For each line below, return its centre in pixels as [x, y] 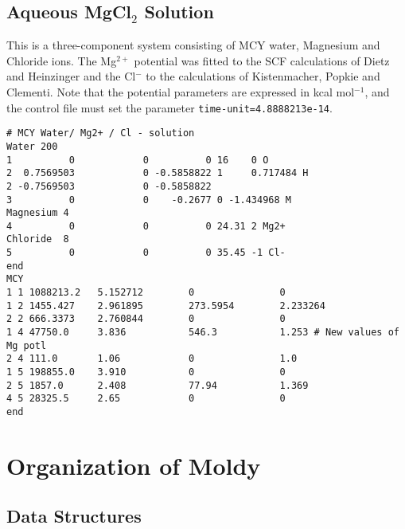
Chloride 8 [38, 239]
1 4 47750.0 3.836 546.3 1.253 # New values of [203, 333]
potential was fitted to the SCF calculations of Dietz [262, 60]
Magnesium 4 [38, 213]
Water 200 [32, 146]
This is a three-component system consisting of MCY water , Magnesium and [193, 45]
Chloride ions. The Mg [62, 60]
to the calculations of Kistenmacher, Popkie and [263, 76]
